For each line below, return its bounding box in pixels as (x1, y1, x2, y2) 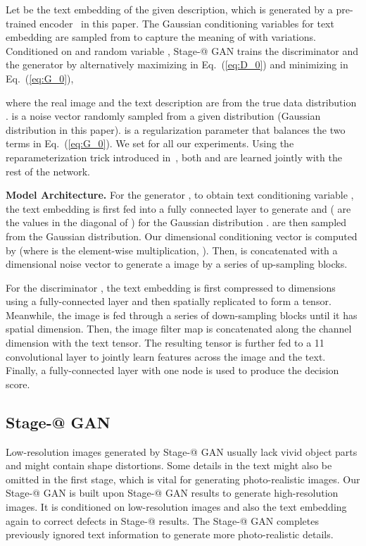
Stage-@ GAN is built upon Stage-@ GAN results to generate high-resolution (6, 485, 339, 500)
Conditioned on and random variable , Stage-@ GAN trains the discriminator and (6, 43, 359, 58)
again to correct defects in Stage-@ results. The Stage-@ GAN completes (6, 513, 319, 528)
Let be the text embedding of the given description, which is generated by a (6, 2, 333, 16)
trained (6, 15, 37, 30)
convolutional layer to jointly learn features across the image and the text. (6, 349, 326, 364)
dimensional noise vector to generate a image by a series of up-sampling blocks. (6, 256, 348, 271)
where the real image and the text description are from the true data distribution (6, 94, 357, 109)
